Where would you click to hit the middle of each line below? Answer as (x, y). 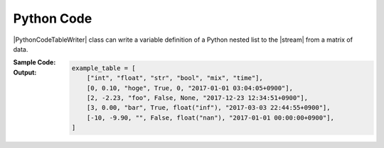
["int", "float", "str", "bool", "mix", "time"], (175, 78)
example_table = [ (103, 68)
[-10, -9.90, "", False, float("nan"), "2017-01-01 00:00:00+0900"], (210, 118)
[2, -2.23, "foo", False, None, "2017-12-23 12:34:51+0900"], (197, 98)
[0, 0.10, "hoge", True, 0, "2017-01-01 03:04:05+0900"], (190, 88)
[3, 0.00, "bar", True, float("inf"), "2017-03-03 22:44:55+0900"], (208, 108)
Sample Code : (34, 62)
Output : (25, 72)
